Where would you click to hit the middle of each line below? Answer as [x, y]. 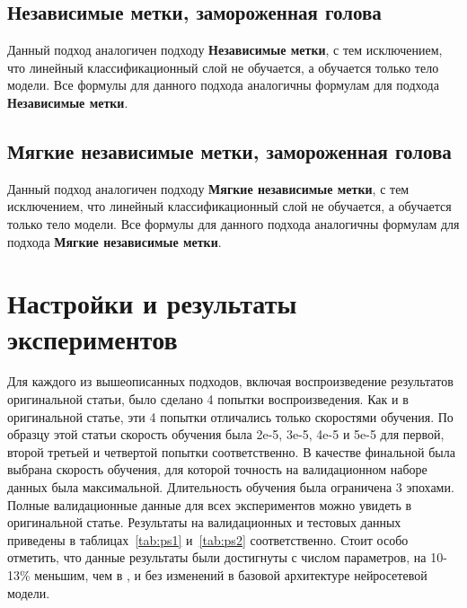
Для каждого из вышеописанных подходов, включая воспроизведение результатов [230, 381]
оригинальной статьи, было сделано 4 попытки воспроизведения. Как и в [208, 399]
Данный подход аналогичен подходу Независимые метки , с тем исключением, [225, 50]
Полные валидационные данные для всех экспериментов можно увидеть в [210, 504]
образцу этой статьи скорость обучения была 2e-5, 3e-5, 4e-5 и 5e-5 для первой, [226, 434]
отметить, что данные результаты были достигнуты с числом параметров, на [217, 557]
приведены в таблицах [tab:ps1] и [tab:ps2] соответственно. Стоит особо [208, 539]
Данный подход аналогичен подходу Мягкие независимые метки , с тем [208, 188]
